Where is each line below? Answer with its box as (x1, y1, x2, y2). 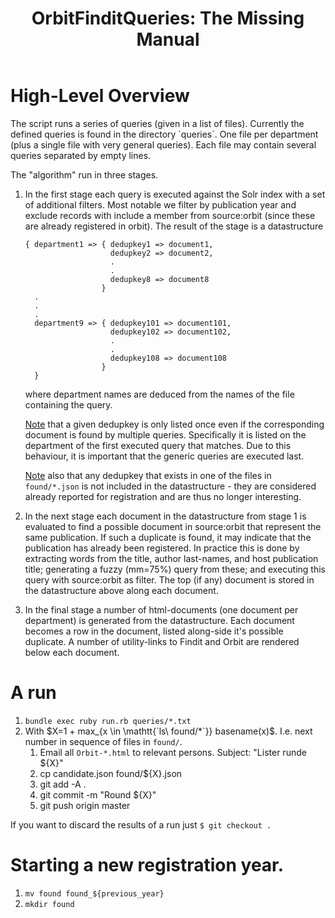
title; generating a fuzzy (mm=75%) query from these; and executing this (24, 563, 326, 575)
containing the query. (24, 398, 113, 411)
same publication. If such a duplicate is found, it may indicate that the (24, 531, 312, 543)
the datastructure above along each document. (24, 584, 219, 596)
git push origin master (39, 799, 131, 811)
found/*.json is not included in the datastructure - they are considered (24, 480, 317, 492)
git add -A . (39, 778, 87, 790)
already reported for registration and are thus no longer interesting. (24, 490, 302, 502)
